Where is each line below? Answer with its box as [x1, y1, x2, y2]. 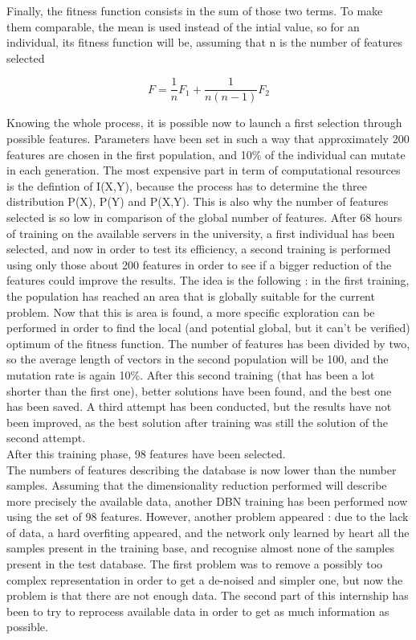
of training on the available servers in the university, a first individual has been [6, 224, 395, 241]
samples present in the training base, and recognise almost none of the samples [6, 539, 394, 556]
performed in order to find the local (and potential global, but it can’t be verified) [6, 319, 410, 336]
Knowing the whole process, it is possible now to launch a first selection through [6, 114, 402, 131]
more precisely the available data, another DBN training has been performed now [6, 492, 408, 509]
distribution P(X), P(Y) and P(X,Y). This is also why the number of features [6, 193, 389, 210]
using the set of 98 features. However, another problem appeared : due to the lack [6, 508, 409, 525]
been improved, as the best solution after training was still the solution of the [6, 413, 389, 430]
